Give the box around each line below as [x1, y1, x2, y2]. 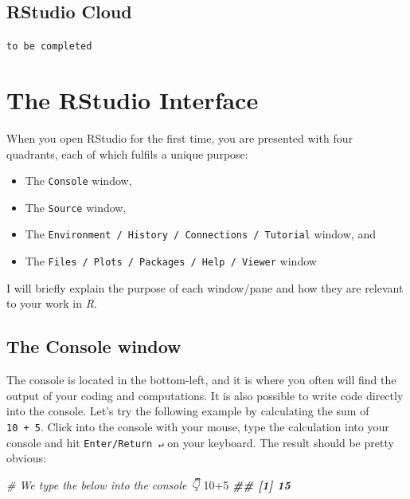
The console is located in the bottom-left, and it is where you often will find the [6, 371, 396, 388]
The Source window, [25, 198, 127, 215]
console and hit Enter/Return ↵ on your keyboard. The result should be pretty [6, 434, 394, 450]
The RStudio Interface [6, 84, 259, 116]
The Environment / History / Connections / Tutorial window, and [25, 226, 376, 242]
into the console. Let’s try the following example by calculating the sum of [6, 403, 369, 419]
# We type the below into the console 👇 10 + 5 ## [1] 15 [6, 476, 291, 493]
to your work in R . [6, 295, 97, 312]
